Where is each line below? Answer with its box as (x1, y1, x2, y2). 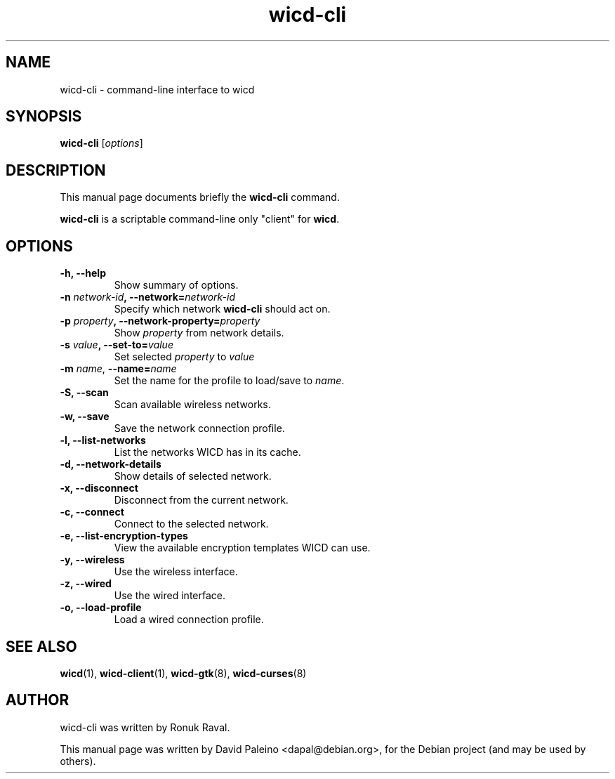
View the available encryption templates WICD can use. (114, 542, 371, 554)
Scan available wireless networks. (114, 398, 271, 411)
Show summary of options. (114, 279, 239, 292)
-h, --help (60, 267, 106, 280)
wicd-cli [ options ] (60, 137, 143, 150)
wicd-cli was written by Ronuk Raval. (60, 721, 230, 733)
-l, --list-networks (60, 434, 146, 447)
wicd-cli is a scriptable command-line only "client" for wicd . (60, 213, 340, 225)
